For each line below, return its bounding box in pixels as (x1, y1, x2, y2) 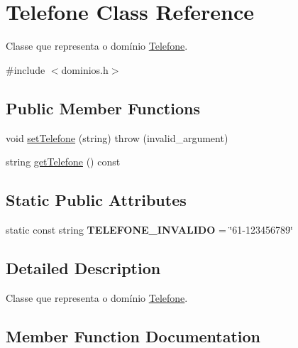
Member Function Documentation (6, 325, 261, 347)
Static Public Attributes (6, 189, 187, 211)
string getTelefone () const (6, 154, 121, 169)
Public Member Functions (6, 97, 200, 119)
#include (6, 62, 45, 77)
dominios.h (61, 62, 109, 77)
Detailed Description (6, 256, 161, 278)
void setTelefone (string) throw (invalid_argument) (6, 130, 228, 145)
